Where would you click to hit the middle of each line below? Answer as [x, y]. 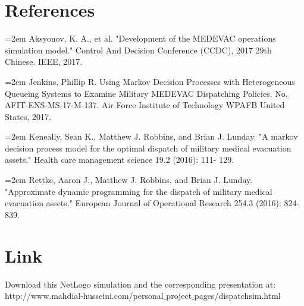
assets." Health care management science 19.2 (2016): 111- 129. [120, 160]
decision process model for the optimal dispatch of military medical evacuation [148, 148]
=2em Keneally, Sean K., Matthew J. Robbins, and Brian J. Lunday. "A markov [151, 136]
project [179, 296]
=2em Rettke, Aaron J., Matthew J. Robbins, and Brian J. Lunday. [129, 180]
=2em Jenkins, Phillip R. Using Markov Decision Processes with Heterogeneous [150, 81]
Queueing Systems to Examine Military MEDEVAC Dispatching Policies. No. [146, 93]
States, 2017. [28, 116]
